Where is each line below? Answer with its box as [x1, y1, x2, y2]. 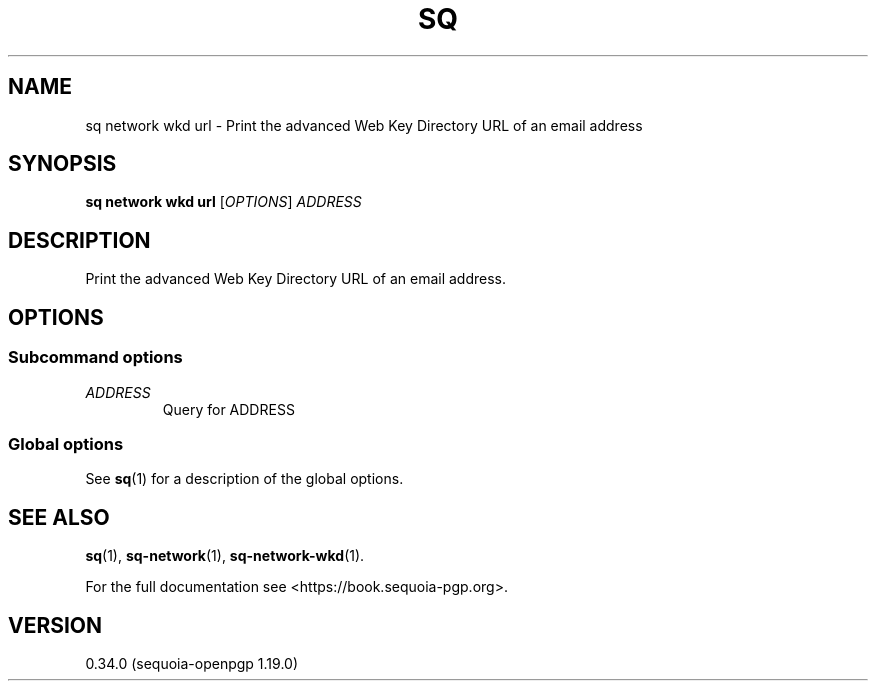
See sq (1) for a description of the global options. [85, 470, 404, 488]
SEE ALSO [8, 504, 110, 530]
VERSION [8, 612, 103, 638]
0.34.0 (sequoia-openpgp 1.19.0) [85, 654, 299, 672]
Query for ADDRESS [162, 400, 295, 418]
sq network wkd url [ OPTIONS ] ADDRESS [85, 193, 362, 211]
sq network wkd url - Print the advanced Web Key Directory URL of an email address [85, 116, 643, 134]
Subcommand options [8, 347, 183, 368]
